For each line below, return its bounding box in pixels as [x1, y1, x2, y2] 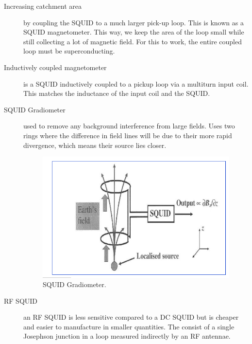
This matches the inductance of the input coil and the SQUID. [23, 88, 210, 98]
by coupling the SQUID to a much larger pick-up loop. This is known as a [23, 17, 244, 27]
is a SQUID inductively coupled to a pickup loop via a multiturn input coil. [23, 78, 249, 89]
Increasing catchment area [4, 1, 82, 11]
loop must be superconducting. [23, 46, 115, 56]
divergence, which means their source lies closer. [23, 140, 167, 150]
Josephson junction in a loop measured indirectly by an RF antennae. [23, 331, 231, 341]
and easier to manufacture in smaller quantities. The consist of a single [23, 321, 235, 331]
